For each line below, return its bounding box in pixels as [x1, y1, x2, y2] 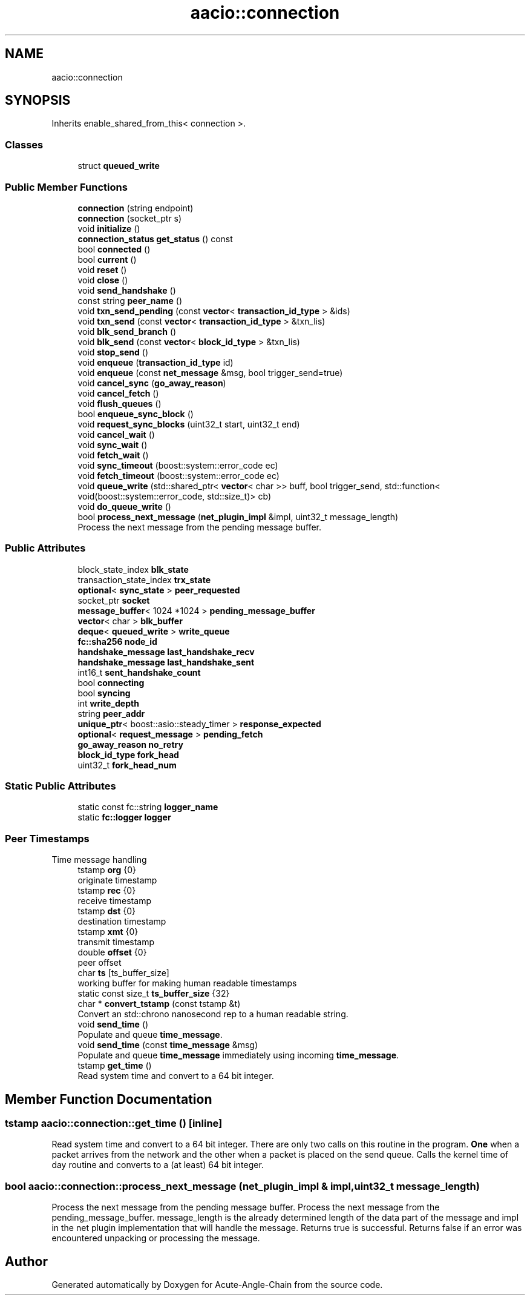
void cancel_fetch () [77, 388, 159, 398]
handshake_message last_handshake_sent [77, 656, 255, 667]
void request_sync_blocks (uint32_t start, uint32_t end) [77, 418, 300, 429]
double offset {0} [77, 947, 147, 958]
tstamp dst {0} [77, 906, 136, 917]
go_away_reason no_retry [77, 739, 183, 750]
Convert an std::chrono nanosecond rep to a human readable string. [77, 1009, 348, 1020]
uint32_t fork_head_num [77, 759, 177, 770]
